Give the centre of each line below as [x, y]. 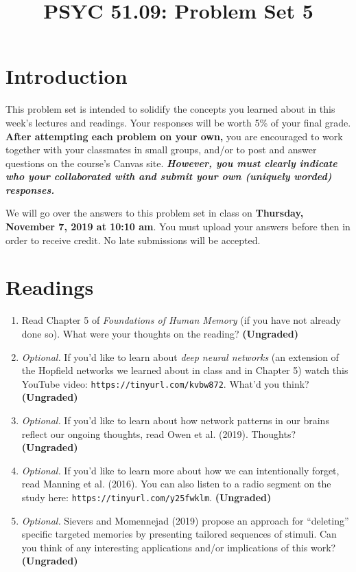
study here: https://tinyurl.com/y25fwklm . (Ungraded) [146, 497]
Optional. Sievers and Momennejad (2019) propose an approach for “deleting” [185, 520]
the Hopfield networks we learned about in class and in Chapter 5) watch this [185, 370]
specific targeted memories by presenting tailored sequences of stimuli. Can [179, 534]
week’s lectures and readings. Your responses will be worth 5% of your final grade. [178, 122]
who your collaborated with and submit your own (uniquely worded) [169, 176]
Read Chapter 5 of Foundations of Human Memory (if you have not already [181, 320]
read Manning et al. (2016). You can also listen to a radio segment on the [176, 484]
